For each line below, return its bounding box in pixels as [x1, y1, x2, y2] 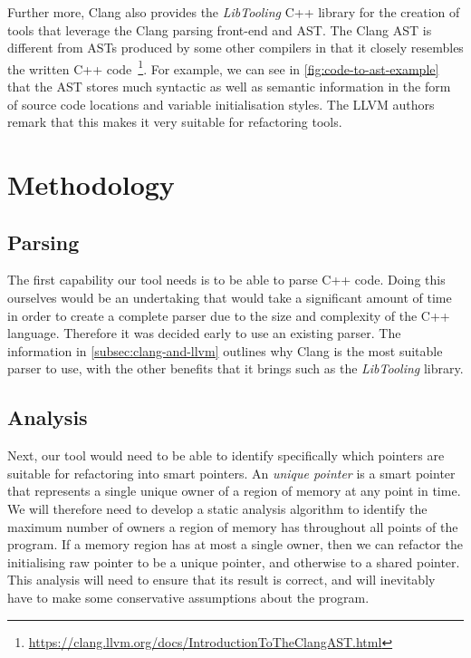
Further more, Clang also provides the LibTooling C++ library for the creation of [7, 3, 460, 21]
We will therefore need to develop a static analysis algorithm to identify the [7, 498, 428, 518]
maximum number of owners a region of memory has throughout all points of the [7, 517, 458, 536]
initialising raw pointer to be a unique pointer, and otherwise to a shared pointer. [7, 552, 460, 571]
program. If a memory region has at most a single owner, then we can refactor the [7, 535, 463, 554]
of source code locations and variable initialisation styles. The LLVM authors [7, 94, 435, 113]
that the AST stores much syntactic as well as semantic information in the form [7, 77, 451, 96]
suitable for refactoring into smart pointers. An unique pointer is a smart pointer [7, 463, 456, 482]
